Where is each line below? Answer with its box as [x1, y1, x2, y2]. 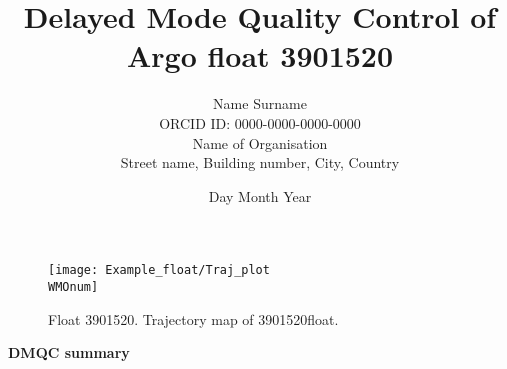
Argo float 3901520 [126, 35, 394, 76]
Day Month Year [208, 185, 312, 206]
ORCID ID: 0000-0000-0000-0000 [159, 112, 361, 133]
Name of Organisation [192, 132, 328, 153]
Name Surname [213, 93, 307, 114]
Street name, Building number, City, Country [120, 152, 400, 173]
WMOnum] [48, 279, 99, 294]
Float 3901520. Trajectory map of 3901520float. [48, 308, 339, 329]
